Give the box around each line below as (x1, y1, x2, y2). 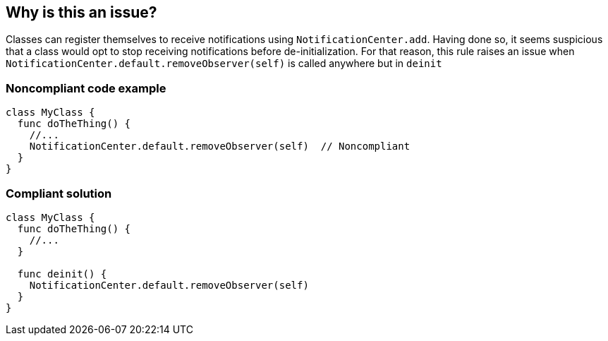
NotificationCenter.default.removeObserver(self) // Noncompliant (29, 140, 411, 152)
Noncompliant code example (6, 80, 166, 95)
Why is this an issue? (6, 4, 157, 21)
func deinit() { (17, 268, 107, 280)
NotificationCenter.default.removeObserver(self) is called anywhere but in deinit (6, 57, 442, 70)
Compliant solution (6, 186, 112, 201)
